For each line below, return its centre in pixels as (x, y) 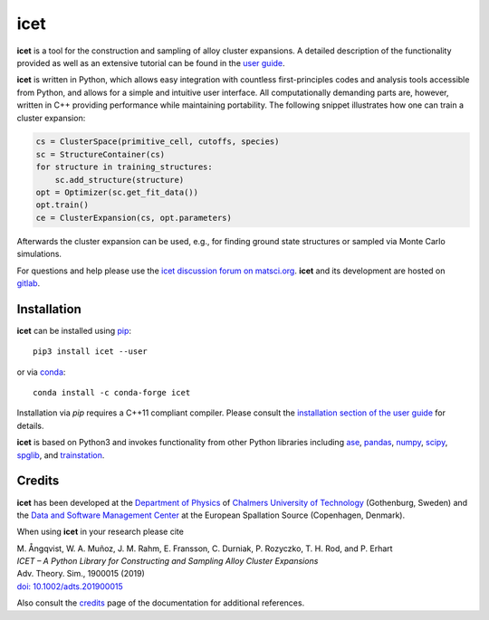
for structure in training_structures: (124, 167)
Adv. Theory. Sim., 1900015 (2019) (81, 574)
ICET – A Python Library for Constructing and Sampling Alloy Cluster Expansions (168, 561)
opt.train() (62, 205)
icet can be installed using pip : (74, 330)
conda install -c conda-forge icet (112, 393)
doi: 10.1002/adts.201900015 (70, 586)
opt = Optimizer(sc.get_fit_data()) (117, 193)
